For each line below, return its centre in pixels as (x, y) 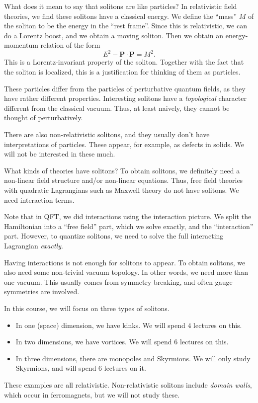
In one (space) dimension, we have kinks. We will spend (100, 325)
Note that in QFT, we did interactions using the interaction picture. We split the (128, 216)
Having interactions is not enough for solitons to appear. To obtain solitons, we (125, 262)
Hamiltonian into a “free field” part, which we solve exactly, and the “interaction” (129, 226)
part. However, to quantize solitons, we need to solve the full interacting (114, 236)
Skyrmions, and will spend (56, 368)
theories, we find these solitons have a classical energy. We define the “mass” (121, 16)
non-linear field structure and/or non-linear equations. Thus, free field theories (124, 180)
